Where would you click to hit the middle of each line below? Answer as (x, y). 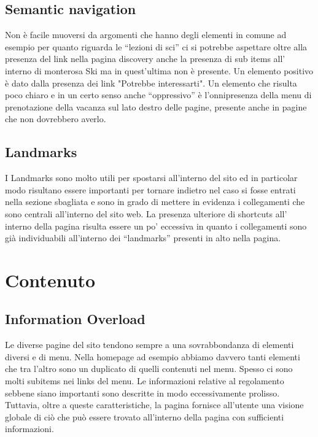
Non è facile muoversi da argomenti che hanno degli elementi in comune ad (146, 35)
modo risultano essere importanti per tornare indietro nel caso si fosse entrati (150, 189)
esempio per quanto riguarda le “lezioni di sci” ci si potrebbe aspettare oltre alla (156, 46)
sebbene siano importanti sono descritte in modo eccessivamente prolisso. (142, 393)
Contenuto (50, 280)
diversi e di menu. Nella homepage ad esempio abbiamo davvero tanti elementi (153, 356)
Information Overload (75, 319)
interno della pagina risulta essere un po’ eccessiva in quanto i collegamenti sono (156, 226)
